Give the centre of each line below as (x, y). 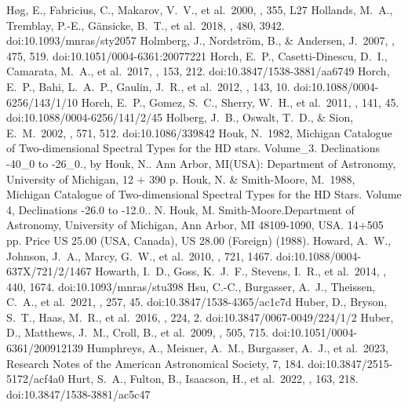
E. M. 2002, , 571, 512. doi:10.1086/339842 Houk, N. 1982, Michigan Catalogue (199, 132)
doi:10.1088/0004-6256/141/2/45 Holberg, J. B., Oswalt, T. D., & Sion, (180, 117)
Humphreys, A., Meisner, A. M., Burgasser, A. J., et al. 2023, (237, 348)
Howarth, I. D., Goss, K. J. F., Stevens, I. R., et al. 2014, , (241, 271)
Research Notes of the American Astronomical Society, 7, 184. (155, 363)
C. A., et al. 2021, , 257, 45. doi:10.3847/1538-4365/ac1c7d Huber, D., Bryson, (197, 302)
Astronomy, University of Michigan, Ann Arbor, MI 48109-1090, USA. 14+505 (195, 225)
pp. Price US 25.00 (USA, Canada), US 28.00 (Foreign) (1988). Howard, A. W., (199, 240)
